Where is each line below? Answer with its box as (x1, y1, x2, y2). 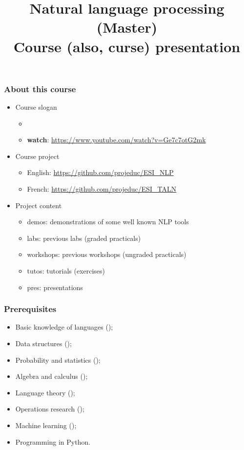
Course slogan (15, 102, 57, 112)
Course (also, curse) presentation (13, 36, 241, 56)
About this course (4, 82, 76, 95)
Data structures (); (15, 338, 72, 348)
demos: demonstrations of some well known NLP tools (27, 216, 189, 227)
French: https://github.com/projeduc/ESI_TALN (27, 184, 177, 194)
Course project (15, 151, 60, 161)
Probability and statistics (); (15, 354, 101, 365)
